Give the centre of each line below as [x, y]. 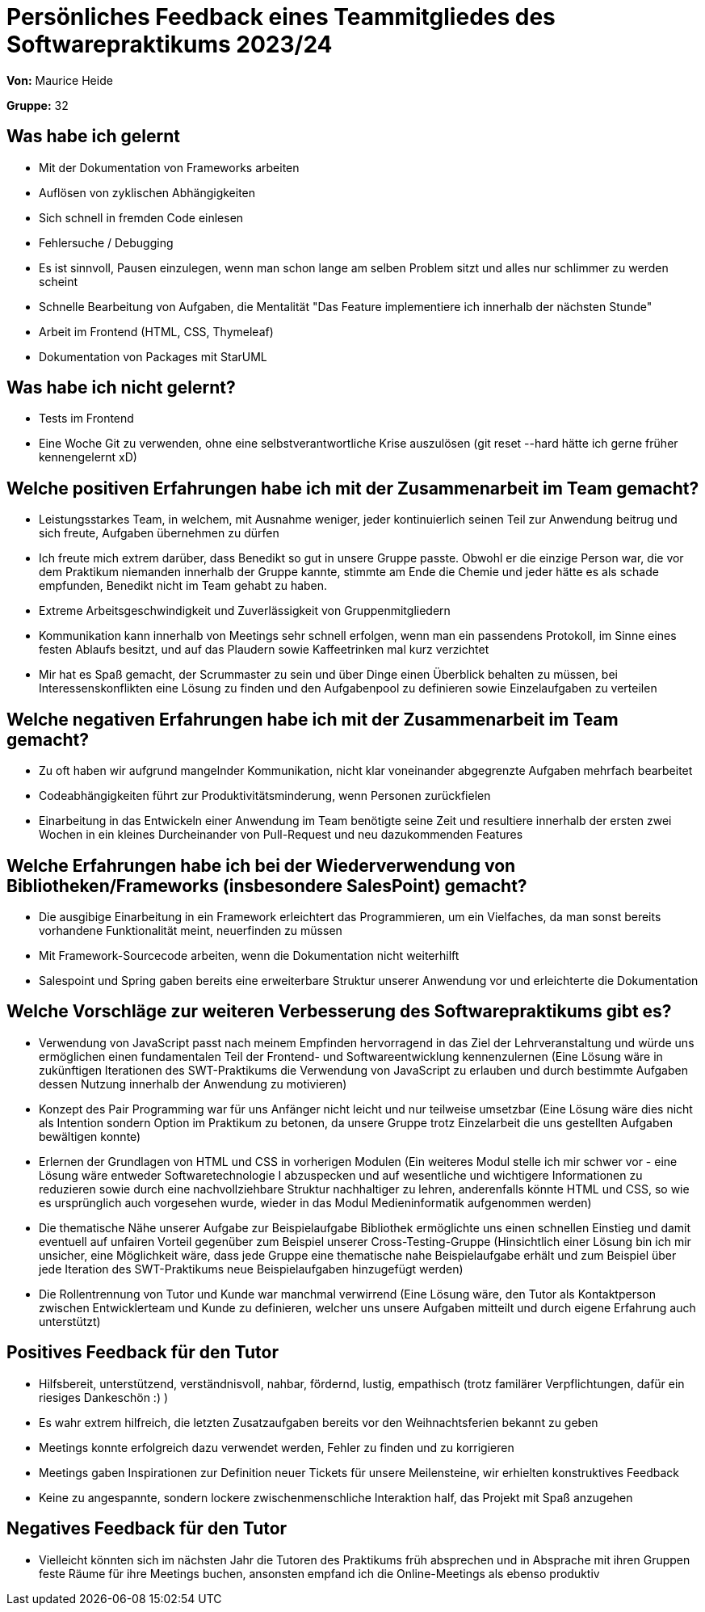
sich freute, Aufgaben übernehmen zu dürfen [159, 533]
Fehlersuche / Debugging [106, 242]
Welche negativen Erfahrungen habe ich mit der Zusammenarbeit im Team [313, 719]
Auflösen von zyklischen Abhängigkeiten [147, 192]
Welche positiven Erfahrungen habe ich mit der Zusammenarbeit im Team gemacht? [353, 488]
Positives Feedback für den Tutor [143, 1353]
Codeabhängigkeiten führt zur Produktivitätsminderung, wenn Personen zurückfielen [265, 796]
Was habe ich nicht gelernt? [121, 388]
